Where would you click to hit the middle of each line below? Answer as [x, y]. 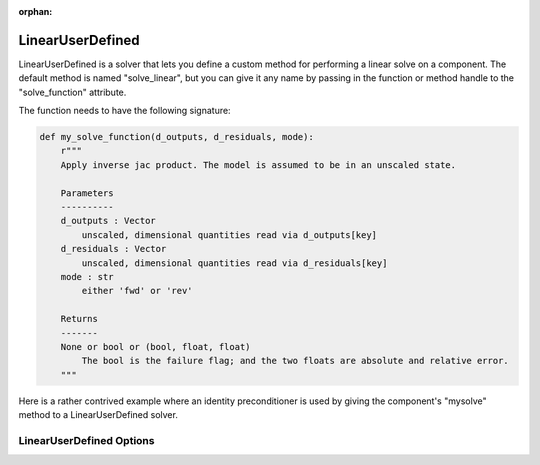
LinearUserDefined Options [86, 440]
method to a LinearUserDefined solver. [98, 415]
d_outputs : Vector [108, 221]
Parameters [87, 193]
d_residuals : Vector [113, 249]
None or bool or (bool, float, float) [155, 346]
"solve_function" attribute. [72, 92]
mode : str [87, 276]
